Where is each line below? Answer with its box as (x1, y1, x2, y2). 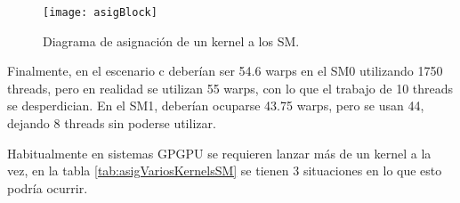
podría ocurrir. (7, 178, 88, 197)
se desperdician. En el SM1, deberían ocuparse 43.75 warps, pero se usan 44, (7, 96, 424, 115)
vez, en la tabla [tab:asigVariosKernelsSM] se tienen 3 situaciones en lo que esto (7, 161, 442, 180)
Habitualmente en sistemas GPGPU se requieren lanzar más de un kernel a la (7, 143, 432, 162)
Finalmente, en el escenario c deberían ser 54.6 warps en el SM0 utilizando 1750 (7, 61, 443, 80)
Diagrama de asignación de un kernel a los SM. (43, 31, 300, 50)
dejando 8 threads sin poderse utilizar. (7, 114, 216, 133)
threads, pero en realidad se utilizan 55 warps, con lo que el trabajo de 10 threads (7, 78, 454, 97)
